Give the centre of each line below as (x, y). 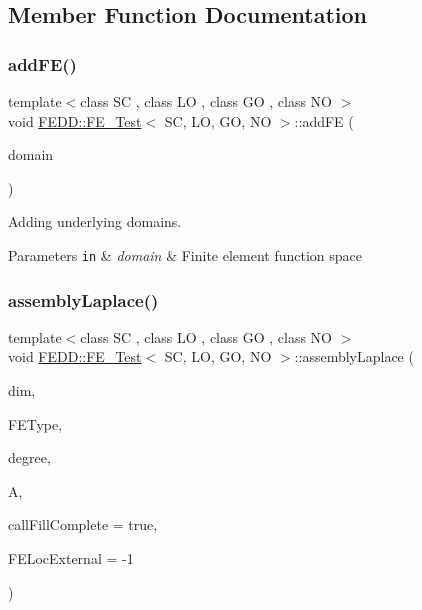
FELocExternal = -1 (71, 558)
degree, (29, 457)
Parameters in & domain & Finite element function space (185, 254)
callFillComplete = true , (83, 524)
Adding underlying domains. (95, 221)
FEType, (35, 423)
